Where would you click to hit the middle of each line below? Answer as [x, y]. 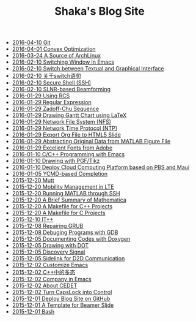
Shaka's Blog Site [100, 11]
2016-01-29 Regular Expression [52, 102]
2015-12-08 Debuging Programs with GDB [65, 232]
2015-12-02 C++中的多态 [44, 272]
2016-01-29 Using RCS [41, 96]
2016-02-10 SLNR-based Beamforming [61, 89]
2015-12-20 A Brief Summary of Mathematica [69, 200]
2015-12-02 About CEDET [45, 285]
